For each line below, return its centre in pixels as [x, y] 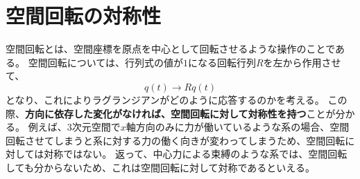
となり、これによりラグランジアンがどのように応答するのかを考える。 [165, 99]
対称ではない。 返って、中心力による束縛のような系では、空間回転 [196, 154]
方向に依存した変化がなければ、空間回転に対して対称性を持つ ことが [180, 113]
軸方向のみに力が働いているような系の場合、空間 [238, 127]
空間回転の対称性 [84, 16]
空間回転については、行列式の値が [105, 62]
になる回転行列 [222, 62]
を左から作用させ [302, 62]
